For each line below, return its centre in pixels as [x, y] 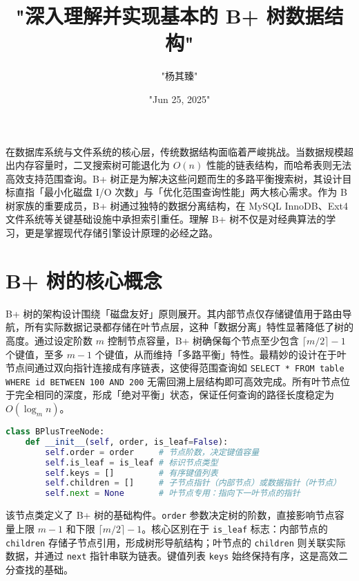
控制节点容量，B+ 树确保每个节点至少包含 [203, 340]
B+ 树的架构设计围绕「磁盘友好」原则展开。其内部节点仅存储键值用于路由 [174, 313]
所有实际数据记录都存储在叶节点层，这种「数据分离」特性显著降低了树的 [189, 327]
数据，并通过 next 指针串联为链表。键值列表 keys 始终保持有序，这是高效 [172, 556]
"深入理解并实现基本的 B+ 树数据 [170, 16]
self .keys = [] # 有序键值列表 [132, 473]
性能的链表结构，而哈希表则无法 [279, 165]
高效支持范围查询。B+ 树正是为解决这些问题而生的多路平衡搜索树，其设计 [174, 178]
